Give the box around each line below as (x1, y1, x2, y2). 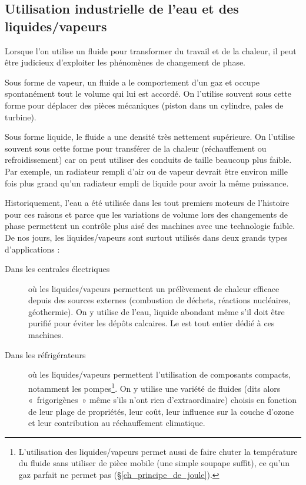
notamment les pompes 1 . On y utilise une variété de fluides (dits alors (28, 380, 281, 394)
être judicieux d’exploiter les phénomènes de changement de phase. (5, 56, 246, 68)
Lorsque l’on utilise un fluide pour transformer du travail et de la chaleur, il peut (5, 44, 297, 57)
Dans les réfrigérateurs (5, 348, 86, 361)
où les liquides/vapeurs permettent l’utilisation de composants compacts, (28, 368, 291, 381)
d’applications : (5, 242, 60, 255)
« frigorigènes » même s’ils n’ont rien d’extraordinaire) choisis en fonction (28, 394, 297, 406)
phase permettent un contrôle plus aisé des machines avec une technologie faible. (5, 219, 295, 232)
